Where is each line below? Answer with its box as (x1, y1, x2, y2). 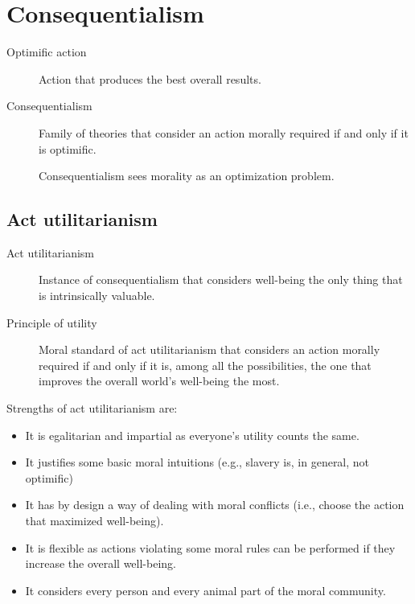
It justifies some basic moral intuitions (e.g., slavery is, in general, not (25, 454, 370, 470)
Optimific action (6, 43, 87, 60)
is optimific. (39, 140, 97, 157)
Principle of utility (6, 314, 97, 331)
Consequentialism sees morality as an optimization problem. (39, 167, 335, 184)
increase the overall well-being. (25, 555, 176, 572)
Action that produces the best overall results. (39, 70, 261, 87)
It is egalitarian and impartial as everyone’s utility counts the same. (25, 426, 360, 443)
